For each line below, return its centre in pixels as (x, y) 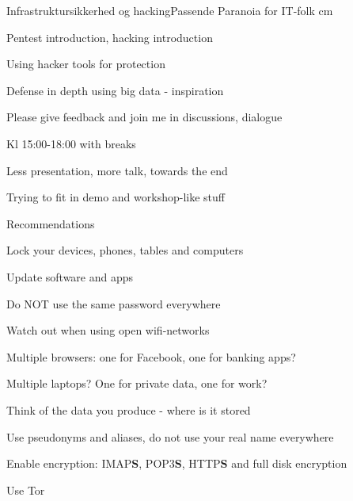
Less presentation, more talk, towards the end (117, 170)
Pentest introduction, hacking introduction (110, 37)
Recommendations (51, 223)
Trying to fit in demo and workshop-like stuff (116, 197)
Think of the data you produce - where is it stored (129, 409)
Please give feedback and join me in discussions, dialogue (144, 117)
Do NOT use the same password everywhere (114, 303)
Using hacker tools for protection (86, 64)
